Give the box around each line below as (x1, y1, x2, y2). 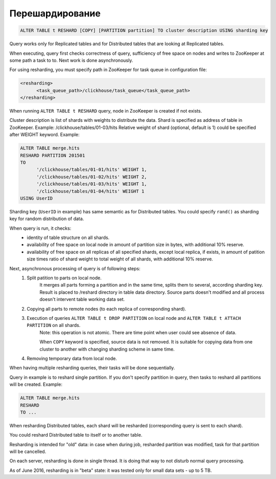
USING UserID (20, 195, 53, 201)
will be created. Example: (9, 381, 62, 387)
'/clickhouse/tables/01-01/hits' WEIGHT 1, (36, 167, 147, 172)
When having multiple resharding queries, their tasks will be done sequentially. (9, 365, 175, 371)
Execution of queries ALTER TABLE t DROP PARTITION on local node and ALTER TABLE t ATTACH (27, 315, 241, 321)
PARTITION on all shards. (27, 322, 81, 329)
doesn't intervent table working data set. (39, 296, 125, 302)
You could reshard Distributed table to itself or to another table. (9, 432, 143, 438)
